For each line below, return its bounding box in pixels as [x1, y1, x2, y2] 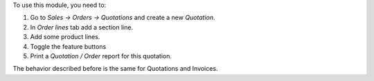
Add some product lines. [30, 33, 100, 41]
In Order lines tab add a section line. [30, 23, 134, 31]
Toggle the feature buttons [30, 42, 107, 51]
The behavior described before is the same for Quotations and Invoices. [12, 65, 218, 73]
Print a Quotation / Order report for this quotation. [30, 51, 172, 60]
